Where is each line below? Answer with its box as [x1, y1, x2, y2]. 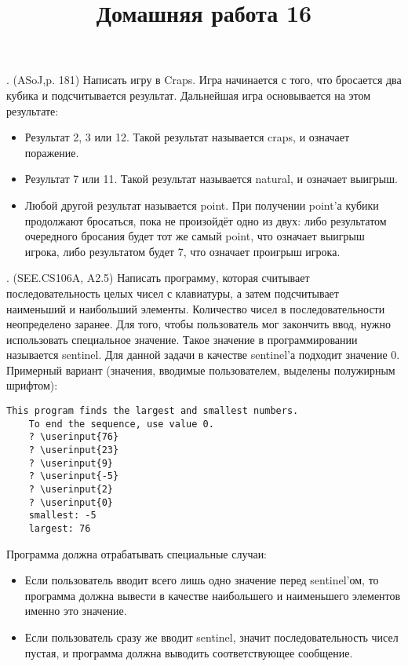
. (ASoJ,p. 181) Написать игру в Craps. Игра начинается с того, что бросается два [6, 71, 402, 88]
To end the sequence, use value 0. [28, 418, 214, 430]
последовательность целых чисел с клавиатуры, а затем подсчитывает [6, 284, 339, 301]
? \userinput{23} [28, 445, 119, 456]
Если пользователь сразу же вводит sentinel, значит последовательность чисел [24, 629, 399, 645]
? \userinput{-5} [28, 470, 119, 482]
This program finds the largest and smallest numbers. [6, 405, 299, 417]
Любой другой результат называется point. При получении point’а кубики [24, 196, 379, 213]
